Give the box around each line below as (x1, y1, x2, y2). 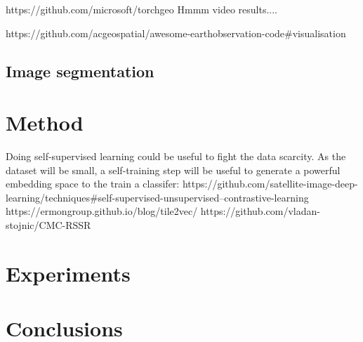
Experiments (6, 258, 131, 287)
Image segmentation (6, 60, 154, 81)
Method (6, 108, 84, 137)
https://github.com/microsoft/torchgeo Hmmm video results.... (6, 2, 277, 16)
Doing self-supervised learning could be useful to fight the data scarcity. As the (6, 149, 346, 164)
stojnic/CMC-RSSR (6, 218, 91, 232)
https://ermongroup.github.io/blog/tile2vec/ (6, 204, 198, 218)
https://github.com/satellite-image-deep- (182, 176, 358, 191)
